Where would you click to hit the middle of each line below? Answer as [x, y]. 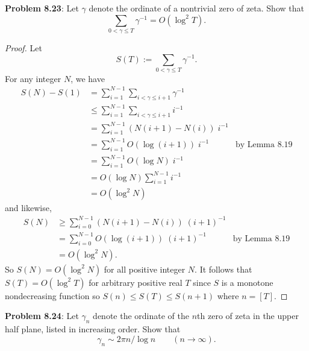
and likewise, [28, 208]
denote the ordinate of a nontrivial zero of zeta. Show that [196, 8]
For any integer [33, 78]
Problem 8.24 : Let [42, 316]
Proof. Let [23, 47]
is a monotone [247, 282]
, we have [88, 78]
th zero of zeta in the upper [248, 316]
